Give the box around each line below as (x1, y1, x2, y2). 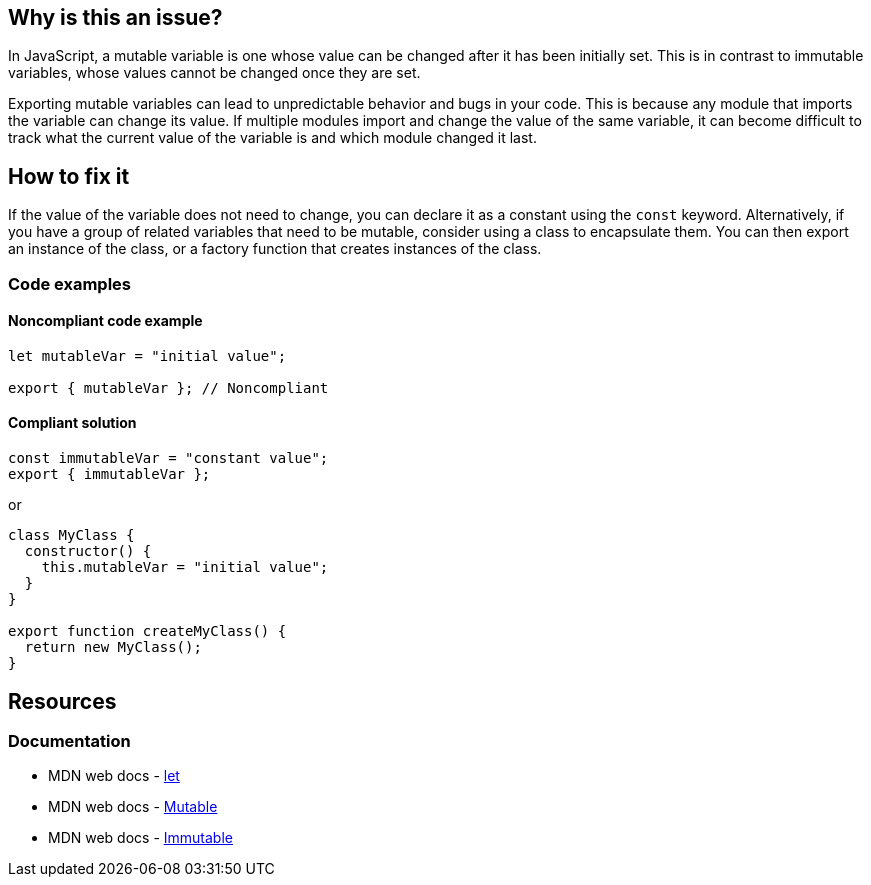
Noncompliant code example (8, 312, 203, 330)
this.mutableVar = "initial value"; (41, 559, 329, 576)
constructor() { (24, 543, 152, 560)
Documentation (8, 730, 131, 751)
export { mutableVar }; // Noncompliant (8, 379, 329, 396)
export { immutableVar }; (8, 466, 211, 483)
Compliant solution (8, 414, 137, 432)
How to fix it (8, 163, 130, 189)
